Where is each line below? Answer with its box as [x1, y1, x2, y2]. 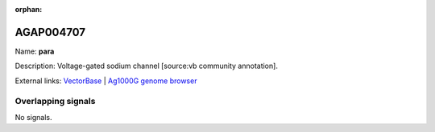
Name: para [14, 46, 55, 56]
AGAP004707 [14, 25, 86, 39]
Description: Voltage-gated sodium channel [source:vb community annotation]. [14, 61, 278, 71]
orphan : [14, 5, 43, 14]
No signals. [14, 112, 52, 122]
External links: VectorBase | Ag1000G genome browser [14, 76, 197, 86]
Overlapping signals [14, 96, 96, 107]
